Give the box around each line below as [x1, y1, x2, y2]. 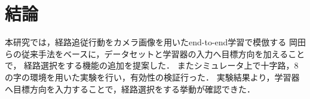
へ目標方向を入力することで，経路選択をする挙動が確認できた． [5, 82, 256, 95]
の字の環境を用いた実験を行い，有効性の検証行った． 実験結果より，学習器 [5, 70, 300, 83]
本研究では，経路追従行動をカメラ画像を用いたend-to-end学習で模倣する [5, 36, 287, 48]
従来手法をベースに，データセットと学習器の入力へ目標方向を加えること [21, 47, 305, 60]
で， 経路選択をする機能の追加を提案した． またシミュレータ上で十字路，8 [5, 59, 299, 72]
